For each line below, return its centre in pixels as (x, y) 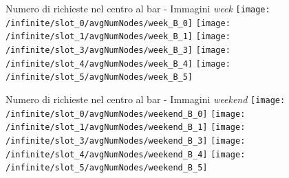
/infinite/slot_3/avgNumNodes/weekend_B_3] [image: (126, 141)
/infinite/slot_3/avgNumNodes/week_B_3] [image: (118, 50)
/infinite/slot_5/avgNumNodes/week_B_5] (99, 77)
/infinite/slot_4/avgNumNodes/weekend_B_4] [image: (126, 154)
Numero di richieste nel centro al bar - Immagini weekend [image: (146, 99)
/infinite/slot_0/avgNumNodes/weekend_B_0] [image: (126, 114)
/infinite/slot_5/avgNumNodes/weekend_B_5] (107, 168)
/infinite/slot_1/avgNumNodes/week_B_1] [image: (118, 37)
